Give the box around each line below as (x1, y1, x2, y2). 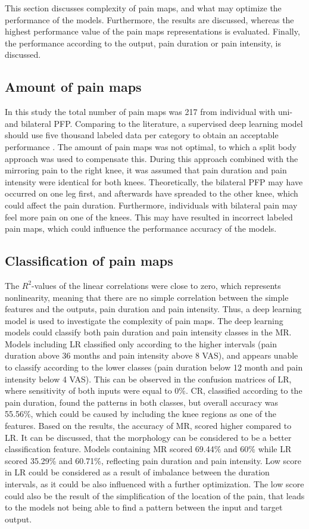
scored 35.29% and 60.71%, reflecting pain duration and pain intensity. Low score (5, 454, 301, 466)
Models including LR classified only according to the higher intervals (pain (5, 337, 277, 350)
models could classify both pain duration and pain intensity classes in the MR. (5, 326, 292, 338)
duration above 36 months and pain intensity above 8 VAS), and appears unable (5, 349, 298, 362)
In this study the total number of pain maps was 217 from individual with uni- (5, 105, 293, 118)
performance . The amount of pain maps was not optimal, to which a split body (5, 140, 296, 153)
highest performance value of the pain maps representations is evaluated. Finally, (5, 25, 300, 38)
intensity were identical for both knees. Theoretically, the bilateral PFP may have (5, 175, 303, 188)
